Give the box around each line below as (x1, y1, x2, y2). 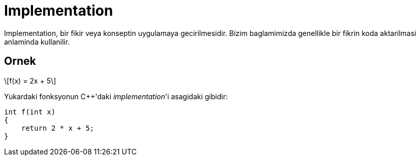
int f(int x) (4, 107, 56, 116)
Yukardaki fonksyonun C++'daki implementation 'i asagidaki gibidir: (4, 92, 228, 101)
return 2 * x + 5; (21, 124, 95, 132)
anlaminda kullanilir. (4, 37, 70, 46)
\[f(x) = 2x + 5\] (4, 76, 56, 85)
